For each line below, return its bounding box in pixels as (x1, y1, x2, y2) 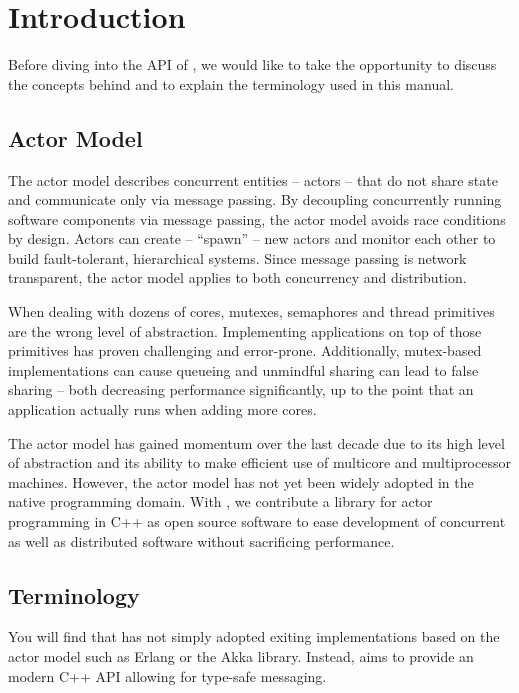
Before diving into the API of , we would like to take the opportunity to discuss (8, 54, 497, 75)
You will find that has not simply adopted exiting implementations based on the (8, 626, 500, 647)
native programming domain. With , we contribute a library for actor (8, 491, 433, 512)
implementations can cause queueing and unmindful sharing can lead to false (8, 359, 479, 380)
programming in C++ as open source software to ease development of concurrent (8, 511, 506, 532)
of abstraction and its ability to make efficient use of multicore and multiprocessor (8, 452, 511, 473)
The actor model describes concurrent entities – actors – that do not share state (8, 169, 498, 190)
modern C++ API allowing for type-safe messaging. (8, 665, 327, 686)
